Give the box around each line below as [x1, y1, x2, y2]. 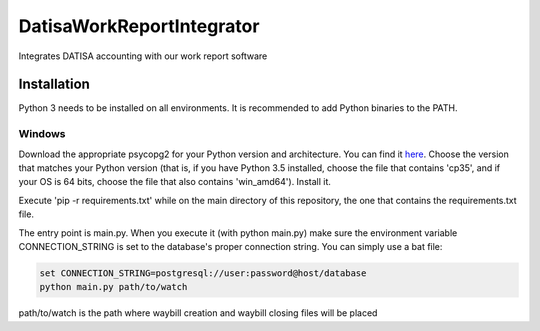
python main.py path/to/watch [39, 281, 188, 293]
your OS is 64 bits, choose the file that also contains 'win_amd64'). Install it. [18, 176, 332, 188]
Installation [18, 76, 90, 93]
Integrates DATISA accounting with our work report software [18, 50, 268, 62]
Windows [18, 127, 66, 141]
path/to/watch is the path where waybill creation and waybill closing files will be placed [18, 307, 378, 319]
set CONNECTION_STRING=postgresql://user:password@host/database [39, 267, 367, 279]
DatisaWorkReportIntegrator [18, 15, 260, 37]
